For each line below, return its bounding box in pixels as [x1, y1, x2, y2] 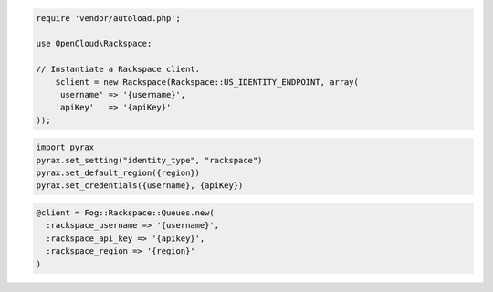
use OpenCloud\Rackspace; [36, 38, 152, 49]
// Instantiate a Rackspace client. [36, 64, 201, 75]
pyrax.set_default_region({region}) [36, 168, 201, 178]
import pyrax [36, 142, 95, 152]
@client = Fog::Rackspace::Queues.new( [36, 208, 215, 218]
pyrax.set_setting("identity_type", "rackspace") [36, 155, 263, 165]
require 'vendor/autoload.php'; [36, 13, 182, 23]
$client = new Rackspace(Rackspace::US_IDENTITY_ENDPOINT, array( [55, 77, 360, 87]
